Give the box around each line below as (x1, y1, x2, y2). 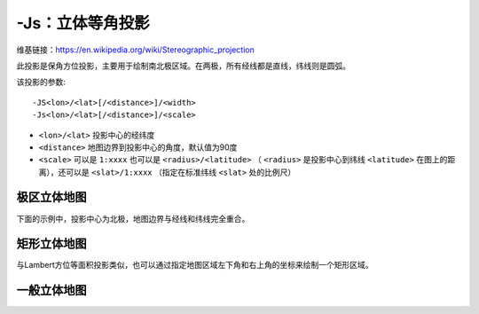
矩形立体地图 (16, 236, 87, 252)
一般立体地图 (16, 283, 87, 298)
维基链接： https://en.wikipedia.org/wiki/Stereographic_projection (16, 44, 255, 55)
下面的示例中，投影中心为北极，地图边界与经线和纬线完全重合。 (16, 213, 250, 224)
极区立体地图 (16, 190, 87, 205)
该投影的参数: (16, 76, 67, 88)
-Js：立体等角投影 (16, 13, 150, 33)
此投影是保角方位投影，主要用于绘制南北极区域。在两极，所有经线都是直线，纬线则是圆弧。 (16, 60, 350, 71)
